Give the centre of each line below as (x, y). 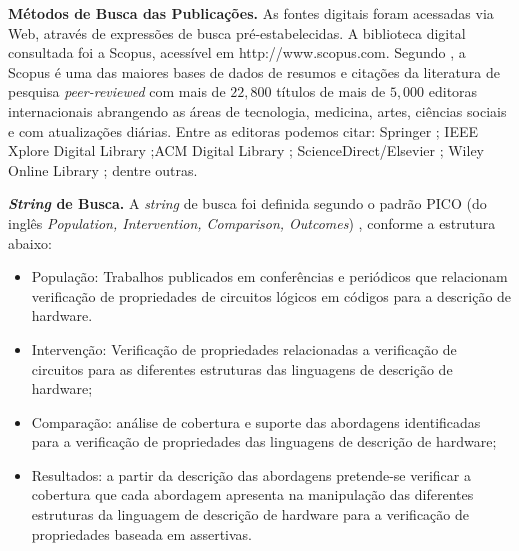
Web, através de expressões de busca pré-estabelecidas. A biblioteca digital (237, 32)
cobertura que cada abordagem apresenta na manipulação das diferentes (252, 494)
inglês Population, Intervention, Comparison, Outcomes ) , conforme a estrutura (252, 222)
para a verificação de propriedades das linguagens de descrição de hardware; (264, 441)
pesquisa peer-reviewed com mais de (117, 91)
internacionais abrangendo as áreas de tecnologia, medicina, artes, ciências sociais (257, 110)
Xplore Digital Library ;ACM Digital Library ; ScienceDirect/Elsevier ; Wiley (246, 150)
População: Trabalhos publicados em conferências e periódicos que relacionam (269, 276)
